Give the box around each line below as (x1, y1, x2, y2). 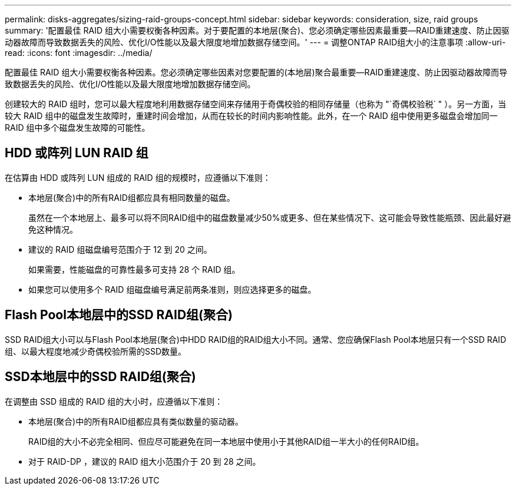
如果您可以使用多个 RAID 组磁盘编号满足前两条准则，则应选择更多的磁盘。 (28, 284, 316, 294)
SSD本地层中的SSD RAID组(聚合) (5, 369, 196, 385)
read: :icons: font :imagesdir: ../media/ (5, 48, 153, 58)
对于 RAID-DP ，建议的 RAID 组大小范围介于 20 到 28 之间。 (28, 456, 261, 466)
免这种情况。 (28, 224, 78, 234)
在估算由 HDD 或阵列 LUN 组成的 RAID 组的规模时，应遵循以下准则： (5, 172, 271, 183)
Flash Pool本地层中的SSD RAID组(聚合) (5, 307, 233, 323)
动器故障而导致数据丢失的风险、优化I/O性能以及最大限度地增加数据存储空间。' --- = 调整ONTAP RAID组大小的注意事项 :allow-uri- (5, 37, 506, 47)
